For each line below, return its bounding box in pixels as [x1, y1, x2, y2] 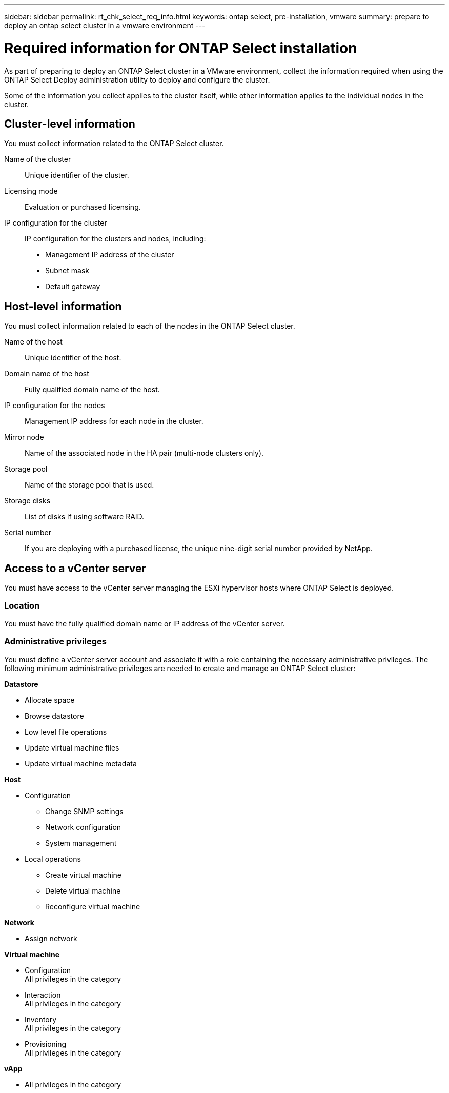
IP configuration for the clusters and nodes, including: [25, 234, 206, 244]
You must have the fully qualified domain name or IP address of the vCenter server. [4, 619, 285, 628]
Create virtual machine [45, 870, 121, 879]
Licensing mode [4, 187, 58, 196]
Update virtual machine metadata [25, 759, 137, 768]
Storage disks [4, 496, 51, 505]
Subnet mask [45, 266, 89, 275]
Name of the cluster [4, 155, 71, 164]
